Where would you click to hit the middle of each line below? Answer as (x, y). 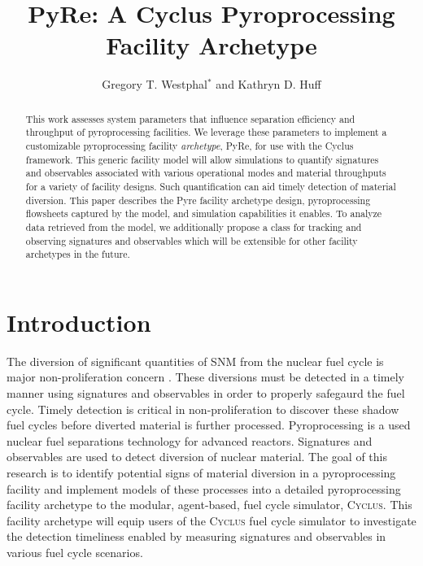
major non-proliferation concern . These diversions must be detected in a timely (205, 377)
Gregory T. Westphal (155, 84)
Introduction (79, 322)
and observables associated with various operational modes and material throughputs (206, 173)
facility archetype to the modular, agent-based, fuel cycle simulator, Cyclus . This (209, 505)
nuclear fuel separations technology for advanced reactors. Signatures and (190, 440)
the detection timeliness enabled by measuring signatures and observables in (196, 536)
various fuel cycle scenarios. (75, 552)
